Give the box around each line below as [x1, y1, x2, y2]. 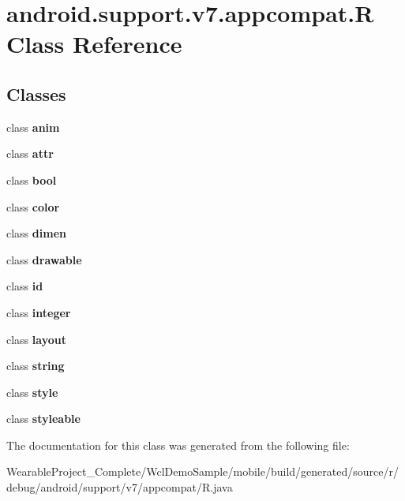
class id [6, 278, 43, 294]
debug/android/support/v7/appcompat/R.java [6, 479, 233, 495]
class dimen [6, 225, 66, 241]
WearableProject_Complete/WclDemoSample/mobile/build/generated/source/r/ [6, 463, 399, 480]
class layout [6, 331, 66, 347]
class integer [6, 304, 71, 320]
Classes [6, 81, 66, 106]
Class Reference [6, 28, 182, 60]
